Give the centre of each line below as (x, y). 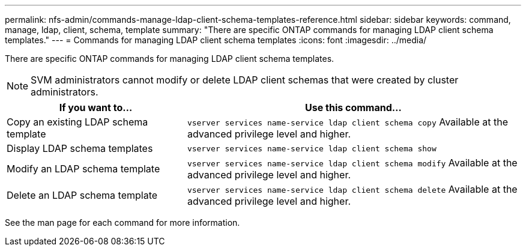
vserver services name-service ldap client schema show (312, 148)
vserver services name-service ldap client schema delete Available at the (352, 189)
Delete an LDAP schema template (82, 195)
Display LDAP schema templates (80, 148)
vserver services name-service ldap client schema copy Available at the (348, 122)
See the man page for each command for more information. (122, 222)
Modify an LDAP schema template (83, 169)
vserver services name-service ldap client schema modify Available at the (352, 163)
